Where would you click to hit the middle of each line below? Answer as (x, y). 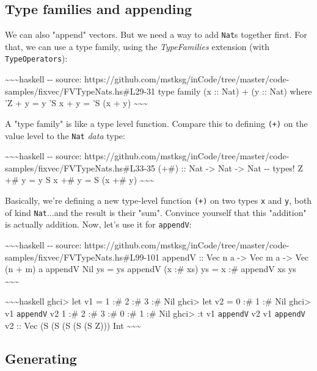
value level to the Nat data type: (65, 135)
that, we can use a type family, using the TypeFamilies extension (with (137, 46)
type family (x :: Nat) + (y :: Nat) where (235, 91)
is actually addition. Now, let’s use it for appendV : (98, 224)
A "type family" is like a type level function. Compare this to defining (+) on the (156, 123)
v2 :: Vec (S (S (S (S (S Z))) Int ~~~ (73, 325)
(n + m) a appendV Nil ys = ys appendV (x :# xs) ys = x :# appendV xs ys (151, 269)
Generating (41, 358)
